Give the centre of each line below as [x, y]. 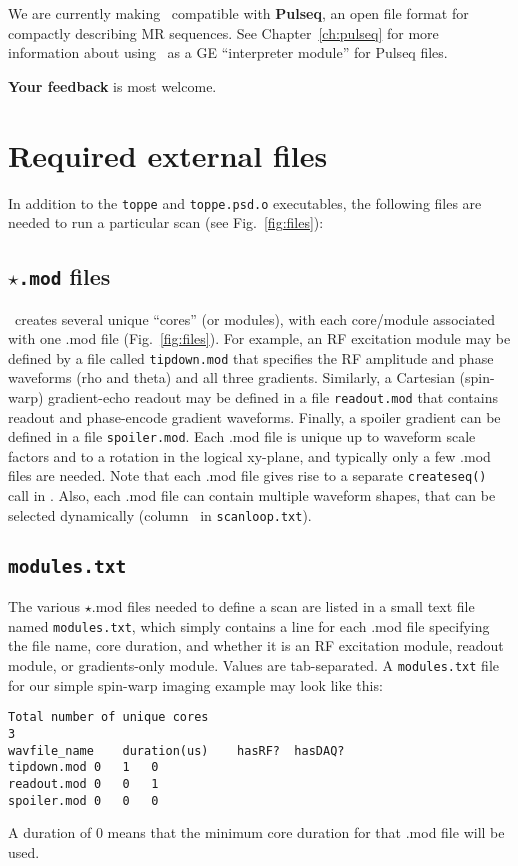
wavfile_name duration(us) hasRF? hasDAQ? [176, 750]
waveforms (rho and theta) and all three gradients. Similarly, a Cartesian [231, 377]
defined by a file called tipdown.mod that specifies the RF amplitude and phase [251, 357]
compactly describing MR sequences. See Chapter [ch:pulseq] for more [223, 32]
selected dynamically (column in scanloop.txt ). [160, 514]
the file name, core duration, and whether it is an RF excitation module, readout [256, 645]
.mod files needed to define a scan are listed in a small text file [283, 606]
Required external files [168, 154]
